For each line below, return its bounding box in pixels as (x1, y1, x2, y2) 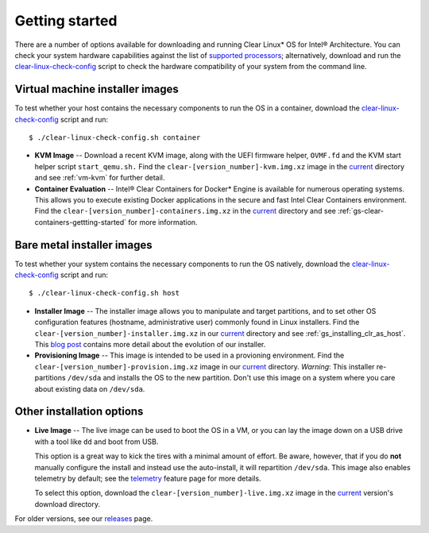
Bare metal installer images (14, 238, 153, 252)
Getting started (14, 12, 118, 29)
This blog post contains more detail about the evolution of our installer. (34, 340, 266, 349)
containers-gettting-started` (34, 217, 127, 226)
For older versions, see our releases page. (14, 514, 153, 523)
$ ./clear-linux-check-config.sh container (29, 133, 201, 142)
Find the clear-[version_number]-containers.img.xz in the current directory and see (34, 207, 337, 216)
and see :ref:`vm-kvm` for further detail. (34, 173, 165, 183)
